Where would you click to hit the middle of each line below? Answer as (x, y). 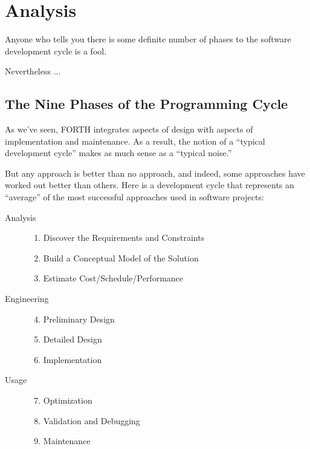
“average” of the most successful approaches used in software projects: (134, 197)
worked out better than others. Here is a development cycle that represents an (150, 185)
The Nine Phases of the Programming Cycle (147, 104)
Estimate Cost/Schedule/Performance (113, 278)
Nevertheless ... (33, 71)
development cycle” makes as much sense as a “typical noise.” (118, 153)
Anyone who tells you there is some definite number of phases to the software (148, 39)
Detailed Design (73, 339)
